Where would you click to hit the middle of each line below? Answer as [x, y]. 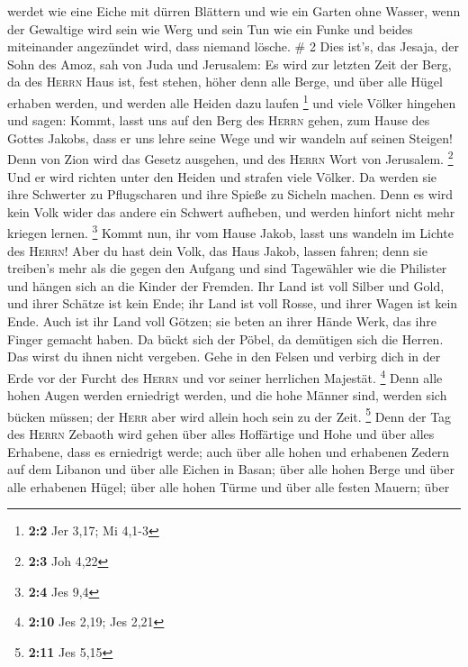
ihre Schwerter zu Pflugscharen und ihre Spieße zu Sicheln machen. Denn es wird [230, 194]
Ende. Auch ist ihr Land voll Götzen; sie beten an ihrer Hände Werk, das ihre [222, 321]
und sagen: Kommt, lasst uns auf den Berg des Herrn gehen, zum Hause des [219, 120]
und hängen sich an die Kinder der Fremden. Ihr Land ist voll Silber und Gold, [226, 285]
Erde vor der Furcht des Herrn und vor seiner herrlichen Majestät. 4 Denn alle [225, 376]
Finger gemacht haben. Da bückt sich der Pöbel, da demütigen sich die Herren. [225, 338]
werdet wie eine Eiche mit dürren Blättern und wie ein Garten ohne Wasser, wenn [234, 11]
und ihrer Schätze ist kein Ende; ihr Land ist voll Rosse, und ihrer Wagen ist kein [233, 303]
